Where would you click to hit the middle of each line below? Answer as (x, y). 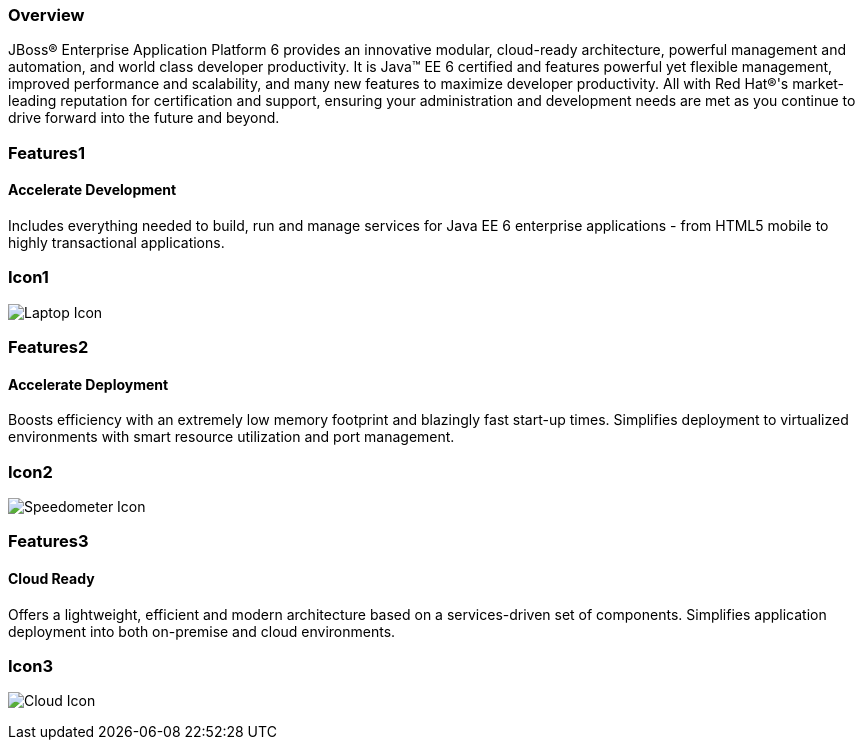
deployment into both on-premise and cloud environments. (202, 631)
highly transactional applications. (116, 242)
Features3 (48, 541)
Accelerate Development (92, 190)
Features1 (46, 152)
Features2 (48, 347)
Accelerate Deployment (88, 384)
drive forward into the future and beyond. (144, 118)
